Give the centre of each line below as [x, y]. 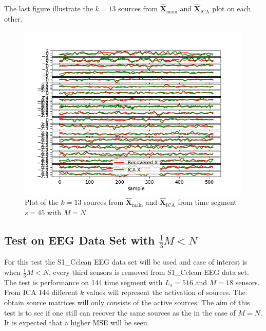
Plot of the [42, 202]
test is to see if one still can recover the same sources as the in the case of [120, 312]
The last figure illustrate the [49, 8]
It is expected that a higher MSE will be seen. [77, 323]
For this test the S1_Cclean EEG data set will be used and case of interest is [126, 262]
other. [13, 18]
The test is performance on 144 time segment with [83, 282]
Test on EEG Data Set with [80, 240]
